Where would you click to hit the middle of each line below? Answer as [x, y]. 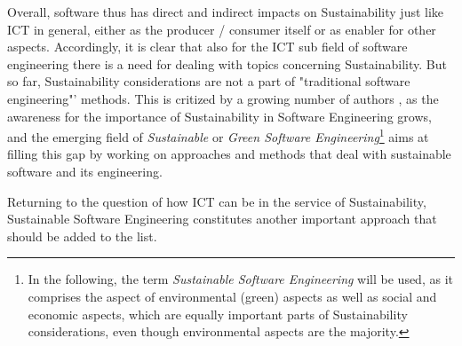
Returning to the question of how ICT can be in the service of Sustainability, [217, 201]
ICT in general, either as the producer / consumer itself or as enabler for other [222, 29]
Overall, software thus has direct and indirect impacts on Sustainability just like [226, 12]
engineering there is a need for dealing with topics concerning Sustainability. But [227, 63]
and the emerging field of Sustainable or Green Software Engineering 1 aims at [218, 135]
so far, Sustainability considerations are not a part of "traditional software [209, 81]
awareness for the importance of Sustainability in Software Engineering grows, [219, 116]
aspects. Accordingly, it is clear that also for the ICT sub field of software [207, 47]
